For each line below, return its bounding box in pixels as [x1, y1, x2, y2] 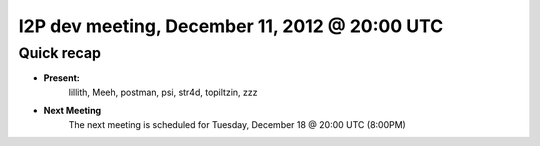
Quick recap [18, 44, 102, 62]
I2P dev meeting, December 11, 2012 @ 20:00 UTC [18, 15, 444, 37]
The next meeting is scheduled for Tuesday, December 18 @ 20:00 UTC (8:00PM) [68, 118, 407, 130]
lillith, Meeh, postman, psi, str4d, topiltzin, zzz [68, 86, 258, 98]
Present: [43, 72, 80, 84]
